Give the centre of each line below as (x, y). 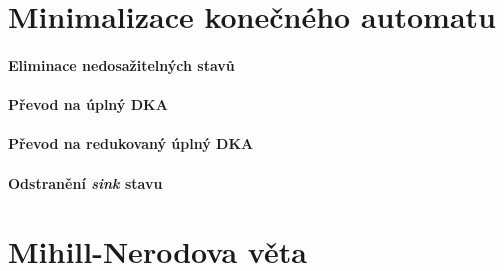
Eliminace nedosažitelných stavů (121, 64)
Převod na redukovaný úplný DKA (131, 143)
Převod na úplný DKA (88, 104)
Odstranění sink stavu (85, 182)
